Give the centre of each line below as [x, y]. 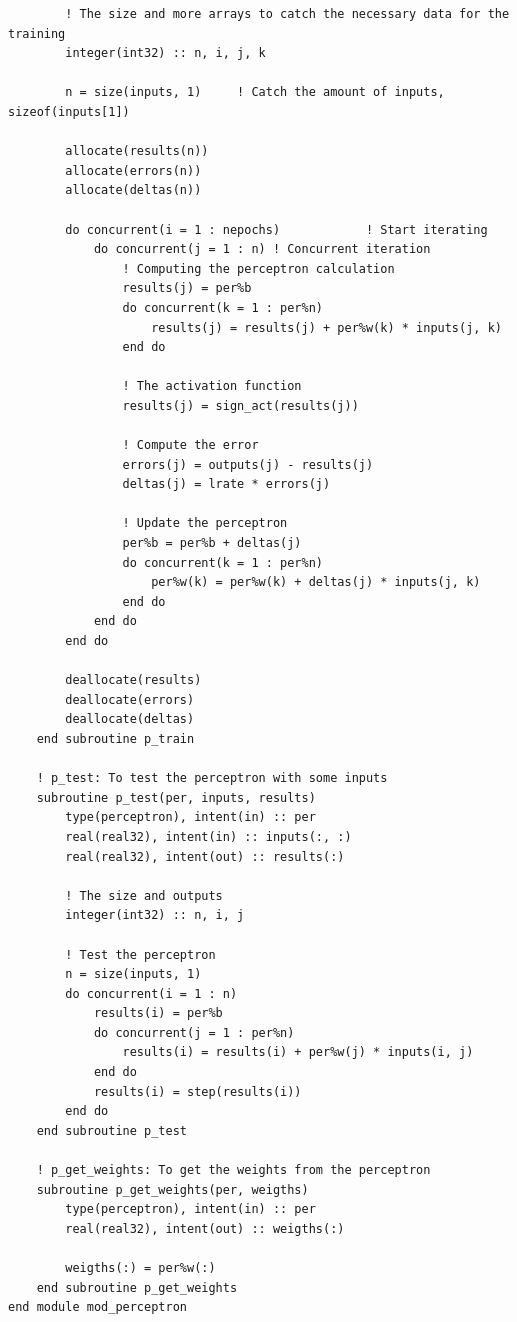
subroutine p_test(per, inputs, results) [176, 797]
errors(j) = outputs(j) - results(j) [248, 464]
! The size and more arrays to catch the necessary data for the [287, 14]
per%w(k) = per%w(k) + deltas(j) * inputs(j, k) [316, 582]
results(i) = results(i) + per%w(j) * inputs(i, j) [298, 1052]
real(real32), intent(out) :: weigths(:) [205, 1228]
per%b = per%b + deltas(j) [212, 543]
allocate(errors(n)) [133, 170]
